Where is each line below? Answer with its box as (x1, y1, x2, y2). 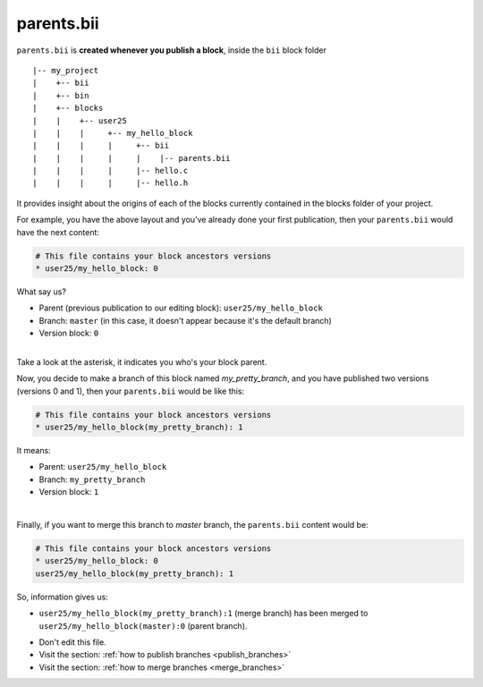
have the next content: (16, 226, 100, 237)
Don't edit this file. (38, 636, 106, 648)
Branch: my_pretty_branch (38, 474, 146, 485)
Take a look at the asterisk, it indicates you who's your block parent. (16, 356, 267, 367)
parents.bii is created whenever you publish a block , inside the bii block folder (16, 45, 326, 55)
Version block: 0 (38, 327, 99, 339)
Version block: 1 (38, 487, 99, 497)
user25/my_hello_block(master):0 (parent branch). (38, 620, 248, 631)
